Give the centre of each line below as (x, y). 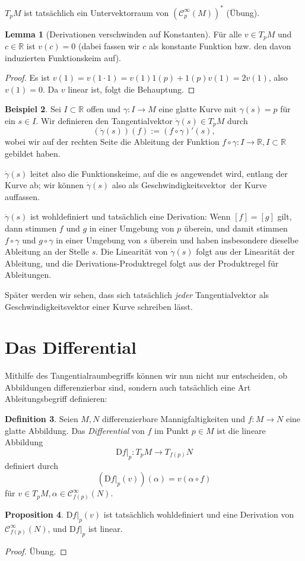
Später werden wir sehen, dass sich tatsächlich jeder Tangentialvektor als (137, 294)
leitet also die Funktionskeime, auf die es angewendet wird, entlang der (159, 173)
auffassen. (22, 196)
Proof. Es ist (28, 77)
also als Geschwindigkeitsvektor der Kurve (189, 185)
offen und (104, 109)
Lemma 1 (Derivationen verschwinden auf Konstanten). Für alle (123, 34)
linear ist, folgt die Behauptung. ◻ (131, 89)
